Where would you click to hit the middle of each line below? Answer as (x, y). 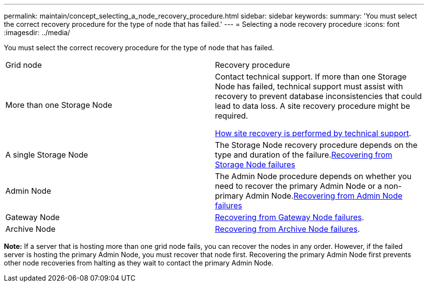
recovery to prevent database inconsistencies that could (319, 96)
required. (232, 116)
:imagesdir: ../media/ (37, 32)
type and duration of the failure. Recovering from (304, 155)
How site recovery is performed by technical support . (313, 133)
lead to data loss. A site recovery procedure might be (313, 106)
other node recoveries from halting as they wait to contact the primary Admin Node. (139, 263)
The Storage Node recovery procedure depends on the (316, 145)
